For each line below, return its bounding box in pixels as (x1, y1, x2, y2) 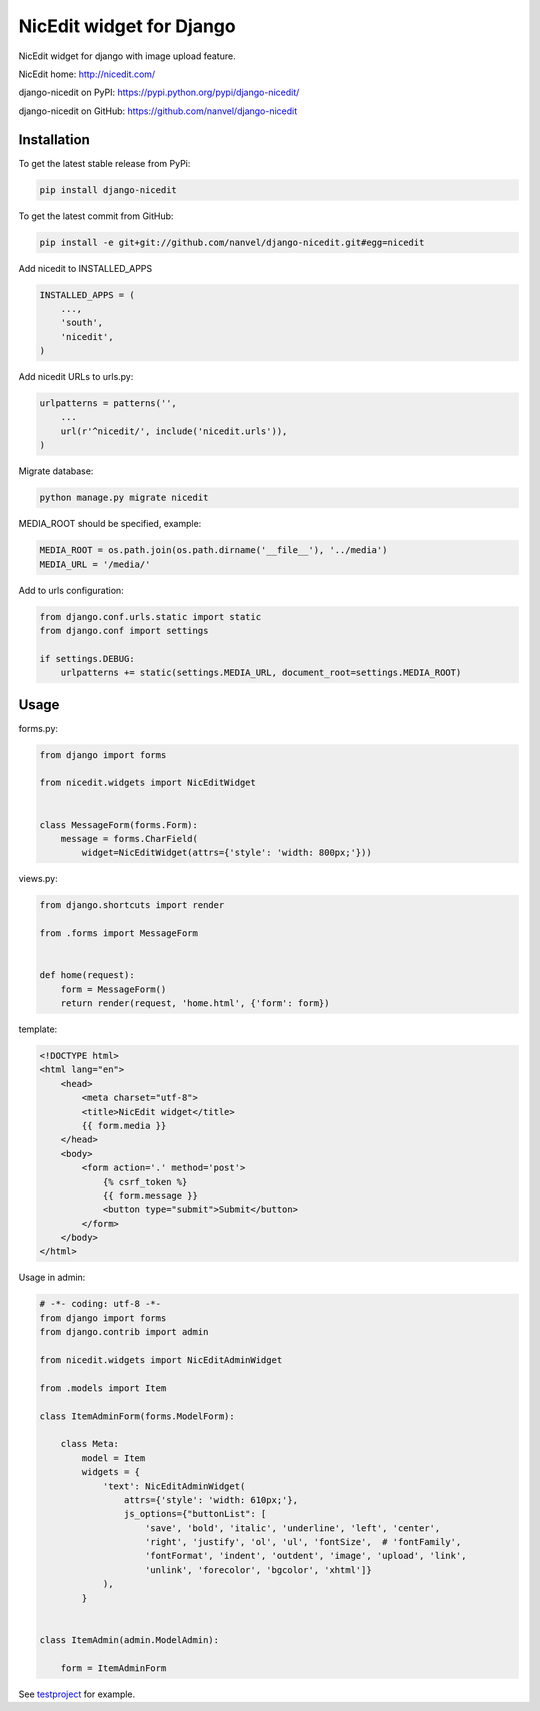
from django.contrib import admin (39, 1326, 209, 1338)
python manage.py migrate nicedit (39, 492, 209, 504)
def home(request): (39, 970, 135, 981)
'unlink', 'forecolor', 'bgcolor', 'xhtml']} (145, 1564, 372, 1575)
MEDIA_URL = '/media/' (39, 558, 151, 570)
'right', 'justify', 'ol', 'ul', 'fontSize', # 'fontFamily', (145, 1536, 462, 1548)
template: (18, 1023, 58, 1035)
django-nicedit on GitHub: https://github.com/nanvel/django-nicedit (18, 105, 298, 117)
